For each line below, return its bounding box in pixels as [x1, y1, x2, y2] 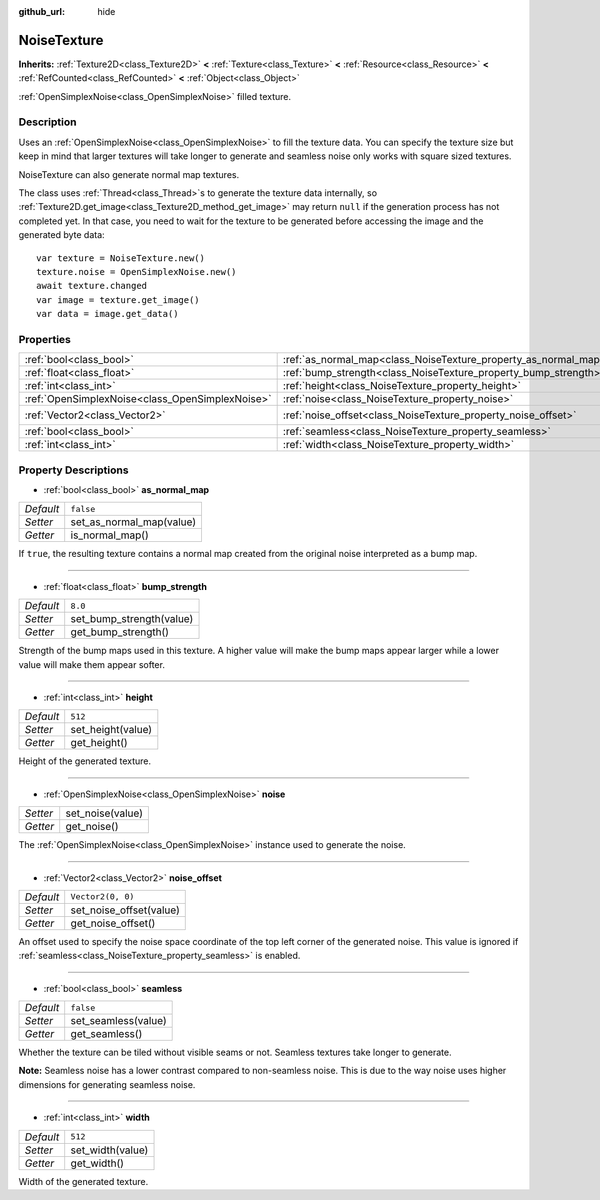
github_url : [18, 6, 65, 17]
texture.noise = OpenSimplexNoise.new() [36, 266, 237, 277]
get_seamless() [70, 1027, 143, 1041]
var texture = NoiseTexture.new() [36, 252, 205, 264]
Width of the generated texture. [18, 1175, 149, 1187]
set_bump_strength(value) [70, 612, 194, 626]
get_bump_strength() [70, 625, 170, 639]
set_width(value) [70, 1143, 149, 1157]
